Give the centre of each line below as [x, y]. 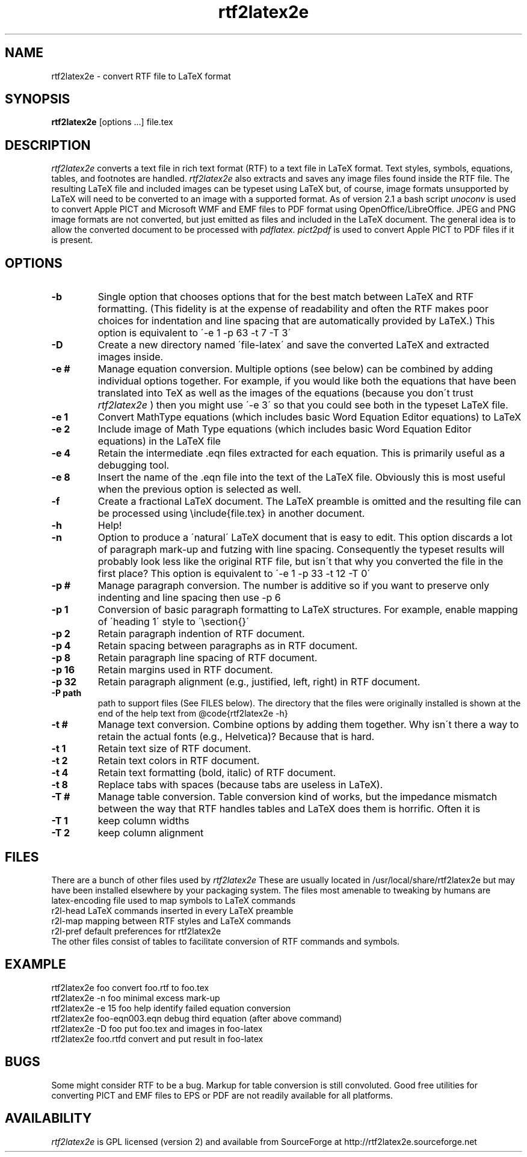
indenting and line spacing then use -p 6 [189, 598]
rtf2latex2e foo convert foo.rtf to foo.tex [130, 987]
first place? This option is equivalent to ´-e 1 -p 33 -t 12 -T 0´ [234, 574]
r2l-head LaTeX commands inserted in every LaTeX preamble [172, 910]
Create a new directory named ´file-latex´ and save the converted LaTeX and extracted [293, 345]
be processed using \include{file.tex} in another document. [231, 514]
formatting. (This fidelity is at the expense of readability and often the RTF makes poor [293, 309]
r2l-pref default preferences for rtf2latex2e [136, 931]
